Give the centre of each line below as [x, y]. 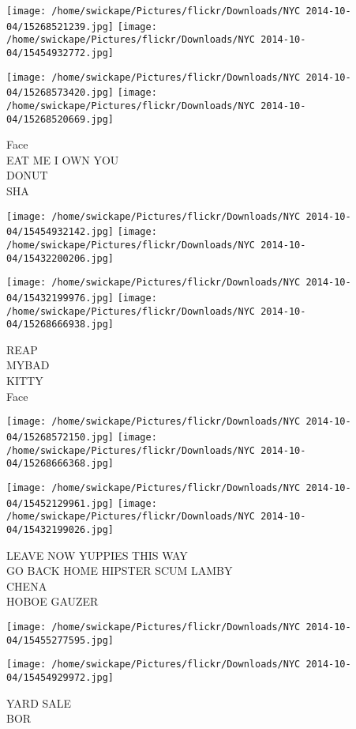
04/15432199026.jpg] [60, 529]
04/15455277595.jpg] [60, 640]
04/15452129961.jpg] [60, 503]
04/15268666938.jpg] [60, 325]
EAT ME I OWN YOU [63, 159]
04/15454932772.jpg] [60, 53]
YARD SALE [39, 703]
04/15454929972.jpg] [60, 677]
